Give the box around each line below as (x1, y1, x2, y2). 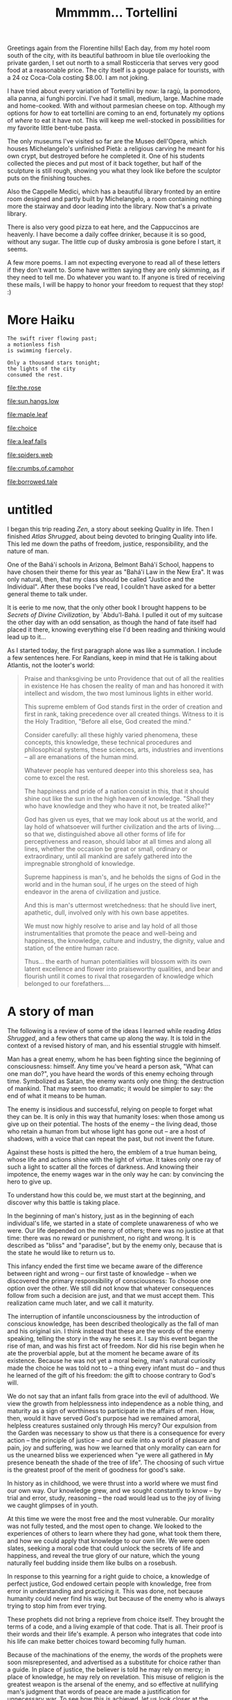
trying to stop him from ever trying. (7, 1602, 107, 1610)
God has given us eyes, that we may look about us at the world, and (24, 815, 218, 824)
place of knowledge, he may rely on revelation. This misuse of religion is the (7, 1673, 224, 1681)
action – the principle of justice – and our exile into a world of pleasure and (7, 1437, 220, 1444)
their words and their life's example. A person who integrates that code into (7, 1630, 222, 1638)
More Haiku (7, 312, 75, 328)
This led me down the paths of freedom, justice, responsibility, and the (7, 539, 209, 548)
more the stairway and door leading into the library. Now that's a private (7, 202, 213, 211)
